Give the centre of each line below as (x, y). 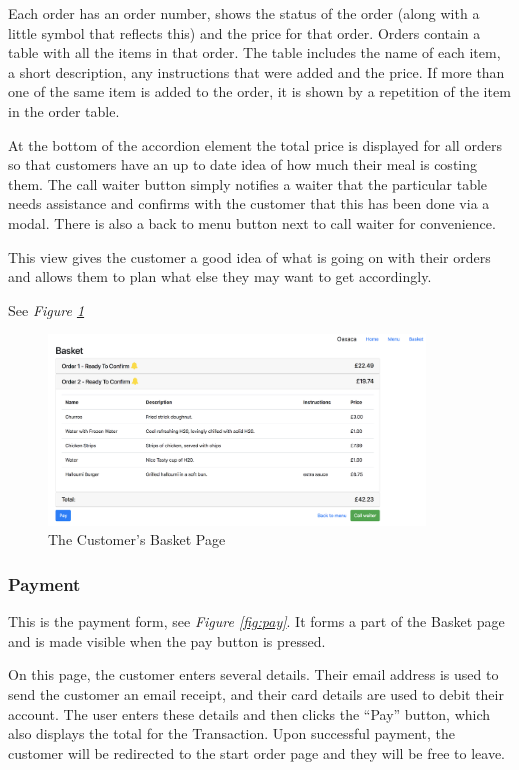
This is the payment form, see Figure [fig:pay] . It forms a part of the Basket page (256, 621)
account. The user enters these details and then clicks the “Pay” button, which (249, 713)
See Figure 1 (46, 309)
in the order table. (64, 110)
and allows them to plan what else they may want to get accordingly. (220, 276)
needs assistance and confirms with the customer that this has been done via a (249, 203)
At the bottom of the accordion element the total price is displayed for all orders (255, 144)
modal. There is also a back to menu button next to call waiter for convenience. (252, 222)
